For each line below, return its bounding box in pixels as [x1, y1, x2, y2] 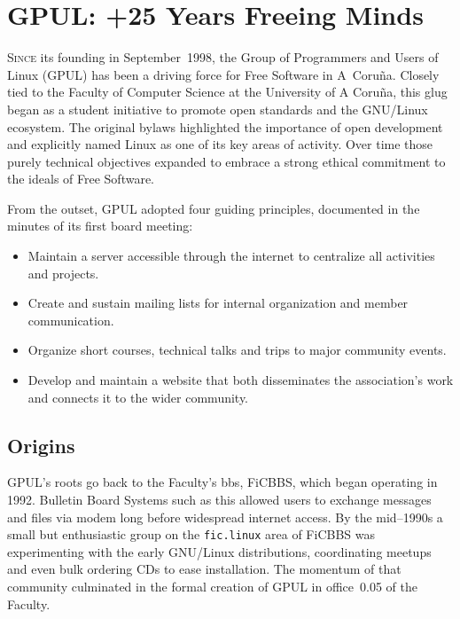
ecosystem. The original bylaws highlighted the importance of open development [7, 117, 443, 136]
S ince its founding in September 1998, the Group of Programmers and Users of [7, 48, 439, 67]
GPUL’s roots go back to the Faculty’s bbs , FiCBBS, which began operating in [7, 473, 438, 491]
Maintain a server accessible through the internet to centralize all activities [27, 247, 435, 265]
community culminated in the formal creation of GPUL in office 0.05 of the [7, 577, 417, 596]
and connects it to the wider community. [27, 388, 249, 406]
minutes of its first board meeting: [7, 216, 193, 235]
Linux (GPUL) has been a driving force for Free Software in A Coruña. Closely [7, 65, 440, 83]
